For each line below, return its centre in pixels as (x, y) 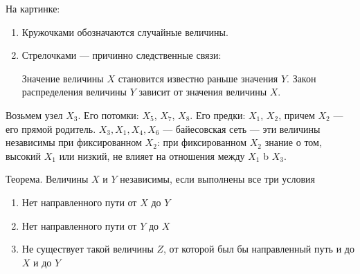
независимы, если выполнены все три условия (218, 179)
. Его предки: (218, 115)
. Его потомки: (108, 115)
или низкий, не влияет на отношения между (152, 155)
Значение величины (63, 78)
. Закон (301, 78)
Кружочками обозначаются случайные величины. (125, 31)
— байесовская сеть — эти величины (242, 128)
